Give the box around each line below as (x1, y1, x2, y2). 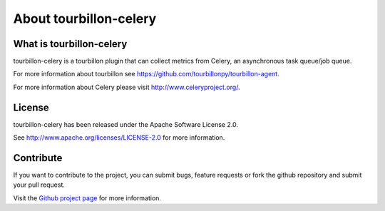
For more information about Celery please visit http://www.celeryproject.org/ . (13, 83, 240, 91)
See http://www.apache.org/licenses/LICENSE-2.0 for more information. (13, 133, 225, 142)
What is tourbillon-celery (13, 38, 128, 50)
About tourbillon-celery (13, 11, 157, 26)
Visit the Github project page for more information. (13, 193, 162, 202)
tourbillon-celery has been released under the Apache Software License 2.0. (13, 120, 239, 128)
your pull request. (13, 180, 66, 189)
